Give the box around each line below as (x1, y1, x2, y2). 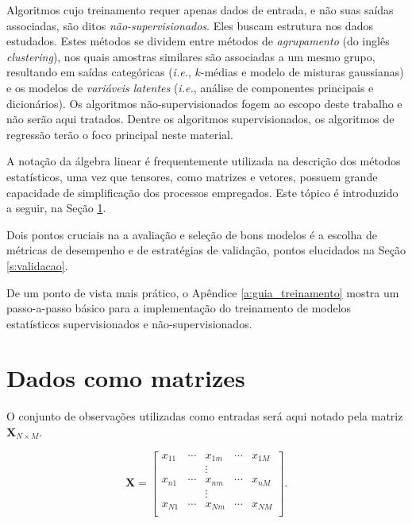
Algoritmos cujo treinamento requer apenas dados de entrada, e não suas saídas (6, 2, 394, 17)
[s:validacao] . (6, 257, 68, 273)
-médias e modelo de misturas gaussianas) (200, 64, 404, 80)
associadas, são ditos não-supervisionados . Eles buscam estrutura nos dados (6, 17, 373, 33)
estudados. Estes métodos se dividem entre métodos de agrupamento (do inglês (6, 33, 390, 49)
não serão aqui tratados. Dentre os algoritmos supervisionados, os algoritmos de (6, 110, 395, 127)
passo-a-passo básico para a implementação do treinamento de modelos (6, 300, 352, 316)
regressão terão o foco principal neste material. (6, 126, 233, 142)
